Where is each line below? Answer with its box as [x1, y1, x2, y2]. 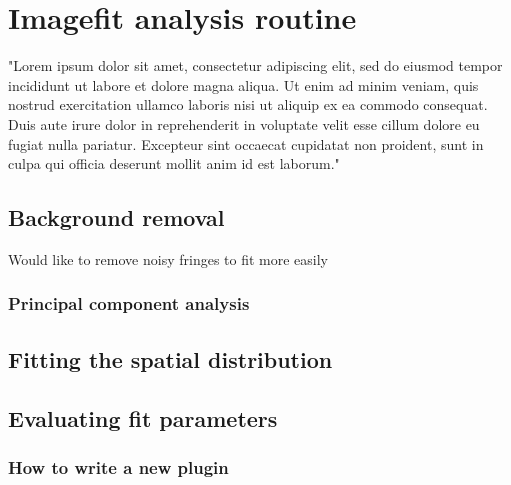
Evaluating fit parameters [8, 402, 278, 433]
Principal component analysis [8, 291, 250, 316]
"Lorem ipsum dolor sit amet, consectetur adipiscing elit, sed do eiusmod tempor [8, 55, 503, 76]
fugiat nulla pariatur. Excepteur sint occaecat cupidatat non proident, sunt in [8, 133, 484, 154]
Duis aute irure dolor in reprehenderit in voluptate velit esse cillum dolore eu [8, 113, 480, 134]
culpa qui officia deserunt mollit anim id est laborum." [8, 153, 340, 174]
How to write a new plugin [8, 454, 229, 479]
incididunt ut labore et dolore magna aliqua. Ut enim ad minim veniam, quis [8, 74, 479, 95]
